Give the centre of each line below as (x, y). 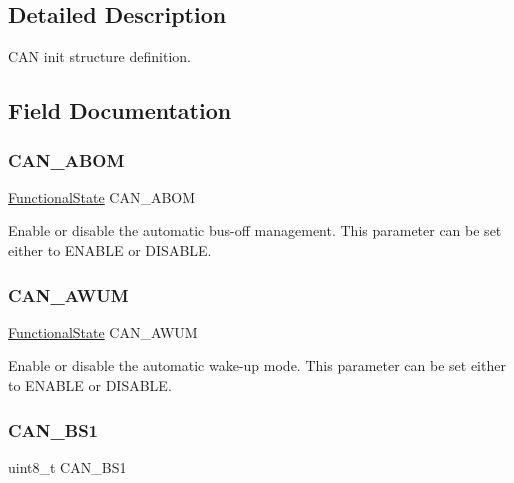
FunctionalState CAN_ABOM (102, 196)
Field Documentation (120, 110)
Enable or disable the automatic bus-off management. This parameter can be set (255, 230)
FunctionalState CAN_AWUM (103, 331)
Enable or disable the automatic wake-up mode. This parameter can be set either (257, 365)
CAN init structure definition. (99, 56)
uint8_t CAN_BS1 (67, 466)
